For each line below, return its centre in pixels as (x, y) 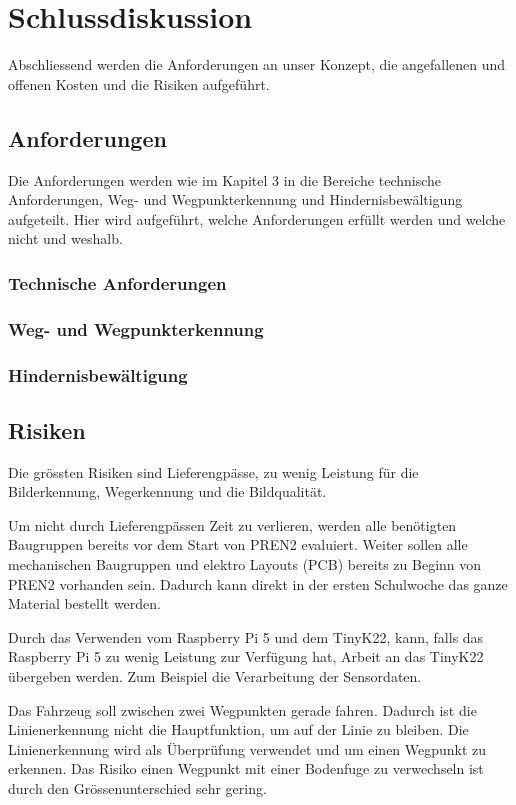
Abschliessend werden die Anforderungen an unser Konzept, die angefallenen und (257, 64)
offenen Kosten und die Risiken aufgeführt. (139, 83)
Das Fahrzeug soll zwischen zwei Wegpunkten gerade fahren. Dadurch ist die (242, 709)
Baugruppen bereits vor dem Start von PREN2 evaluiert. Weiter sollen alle (238, 544)
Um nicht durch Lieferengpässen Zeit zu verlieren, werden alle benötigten (232, 524)
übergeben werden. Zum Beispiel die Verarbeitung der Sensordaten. (215, 675)
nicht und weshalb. (65, 238)
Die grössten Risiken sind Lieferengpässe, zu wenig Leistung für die (213, 471)
